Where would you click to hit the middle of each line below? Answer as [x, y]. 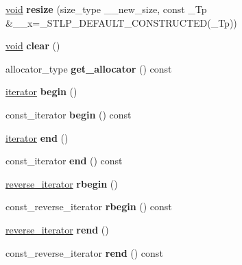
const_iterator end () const [64, 161]
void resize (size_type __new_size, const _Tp [106, 9]
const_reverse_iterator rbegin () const [89, 206]
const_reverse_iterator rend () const [84, 252]
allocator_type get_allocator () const [89, 68]
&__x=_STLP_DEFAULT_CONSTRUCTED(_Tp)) [121, 22]
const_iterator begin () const [69, 114]
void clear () [33, 46]
